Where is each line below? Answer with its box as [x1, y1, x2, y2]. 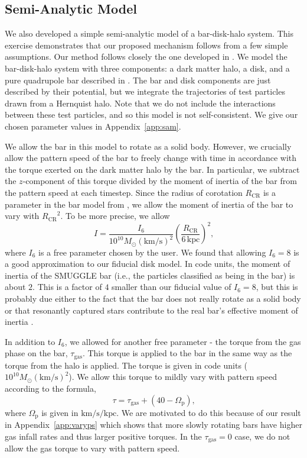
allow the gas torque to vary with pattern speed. [5, 442, 180, 454]
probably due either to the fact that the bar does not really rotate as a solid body [5, 292, 301, 304]
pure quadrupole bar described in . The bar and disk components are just [5, 73, 271, 86]
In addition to [5, 335, 55, 347]
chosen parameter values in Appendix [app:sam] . [5, 120, 181, 132]
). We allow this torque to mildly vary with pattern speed [68, 370, 277, 383]
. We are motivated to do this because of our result [116, 406, 301, 418]
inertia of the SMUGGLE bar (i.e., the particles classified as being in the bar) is [5, 269, 295, 281]
